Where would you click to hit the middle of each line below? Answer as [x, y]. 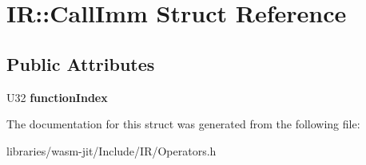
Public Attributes [81, 63]
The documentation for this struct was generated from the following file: [183, 124]
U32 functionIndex [57, 97]
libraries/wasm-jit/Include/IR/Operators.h [111, 150]
